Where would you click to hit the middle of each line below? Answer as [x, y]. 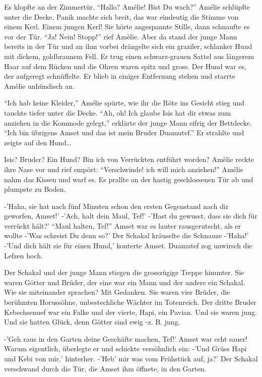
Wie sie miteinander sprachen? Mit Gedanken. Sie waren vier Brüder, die [117, 292]
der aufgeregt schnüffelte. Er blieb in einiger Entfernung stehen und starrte [120, 76]
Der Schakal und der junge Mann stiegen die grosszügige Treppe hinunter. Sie [124, 272]
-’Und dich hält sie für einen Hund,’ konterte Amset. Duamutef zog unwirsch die [128, 246]
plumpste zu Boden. [35, 189]
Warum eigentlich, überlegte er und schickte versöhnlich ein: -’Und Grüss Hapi [125, 348]
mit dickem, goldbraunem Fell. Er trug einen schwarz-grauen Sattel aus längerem [129, 56]
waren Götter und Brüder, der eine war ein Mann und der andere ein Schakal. [125, 282]
